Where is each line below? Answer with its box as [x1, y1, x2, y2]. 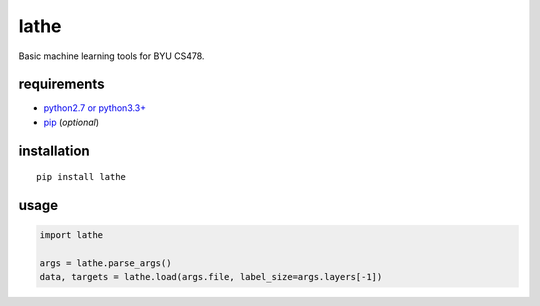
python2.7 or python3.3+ [43, 102, 147, 114]
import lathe [39, 230, 104, 241]
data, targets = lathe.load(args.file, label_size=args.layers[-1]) [39, 271, 383, 283]
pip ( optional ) [43, 116, 100, 128]
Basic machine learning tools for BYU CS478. [18, 50, 205, 62]
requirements [18, 76, 105, 93]
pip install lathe [36, 171, 127, 183]
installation [18, 142, 90, 159]
